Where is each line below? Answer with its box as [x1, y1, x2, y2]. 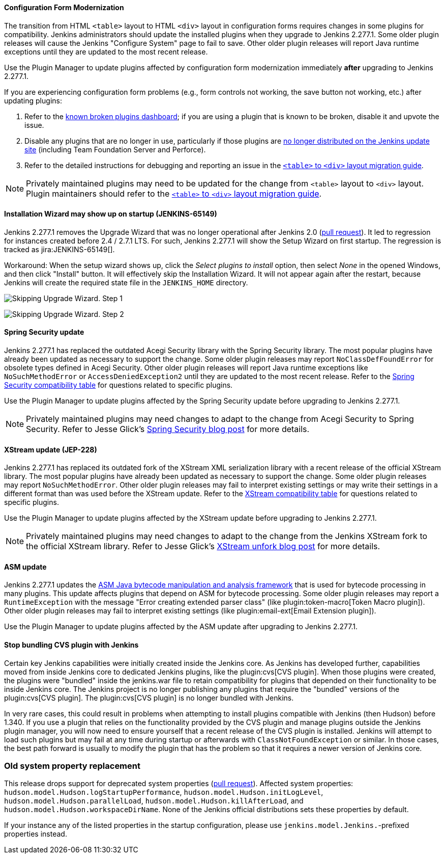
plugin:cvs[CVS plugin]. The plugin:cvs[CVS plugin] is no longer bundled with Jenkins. [4, 693, 294, 702]
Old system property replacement [4, 761, 140, 771]
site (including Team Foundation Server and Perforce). [24, 145, 206, 154]
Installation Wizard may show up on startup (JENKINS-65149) [4, 209, 217, 219]
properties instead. [4, 829, 67, 839]
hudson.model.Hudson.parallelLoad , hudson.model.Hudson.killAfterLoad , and [4, 796, 304, 806]
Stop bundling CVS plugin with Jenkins [4, 640, 139, 650]
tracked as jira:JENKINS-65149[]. [4, 245, 115, 254]
